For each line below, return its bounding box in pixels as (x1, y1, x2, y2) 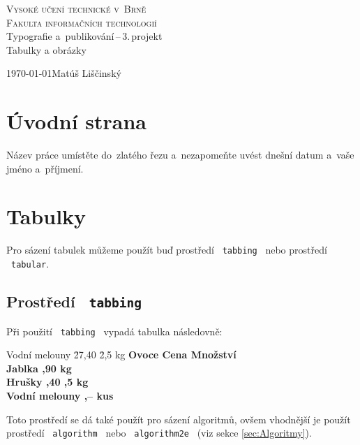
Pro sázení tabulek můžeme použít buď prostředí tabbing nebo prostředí (6, 242, 327, 257)
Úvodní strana (6, 107, 147, 136)
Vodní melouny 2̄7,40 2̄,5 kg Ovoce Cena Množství (6, 347, 237, 362)
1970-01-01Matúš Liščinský (6, 66, 121, 80)
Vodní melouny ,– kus (6, 388, 114, 402)
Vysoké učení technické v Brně (6, 1, 147, 15)
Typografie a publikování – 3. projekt (6, 29, 163, 43)
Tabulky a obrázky (6, 42, 87, 57)
